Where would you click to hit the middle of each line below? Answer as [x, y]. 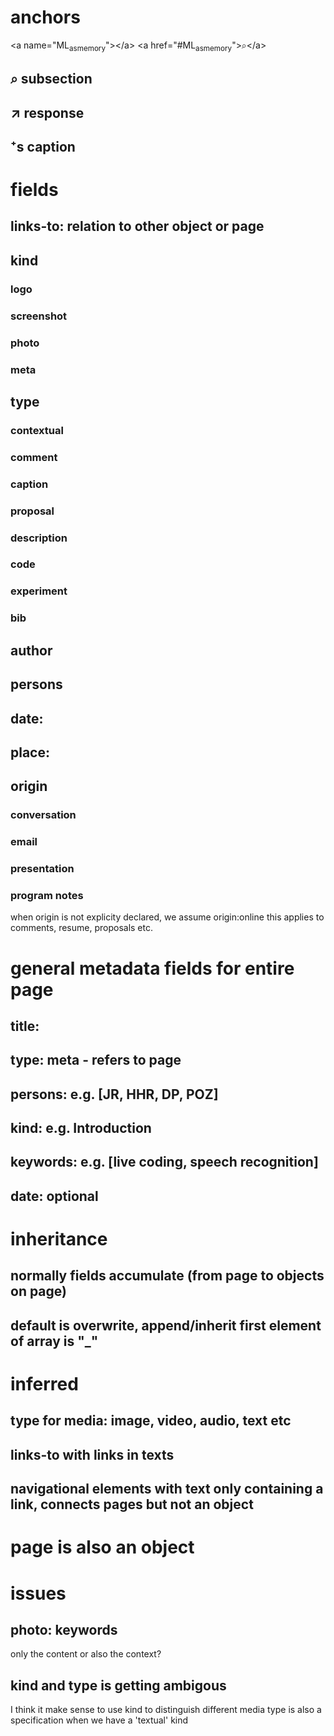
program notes [47, 895]
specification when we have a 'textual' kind [99, 1720]
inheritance [59, 1239]
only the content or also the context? [86, 1654]
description [39, 538]
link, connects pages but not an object [132, 1504]
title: [25, 1026]
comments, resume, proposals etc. [81, 928]
